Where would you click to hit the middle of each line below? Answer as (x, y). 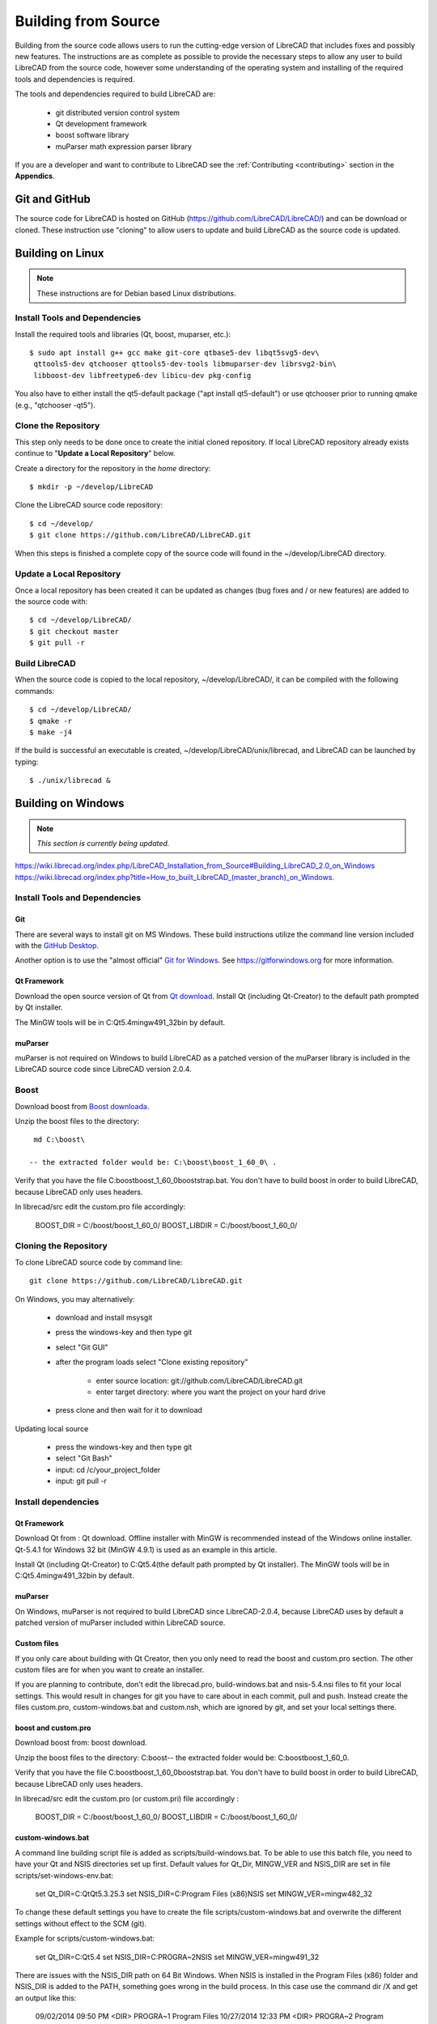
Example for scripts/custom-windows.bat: (85, 1938)
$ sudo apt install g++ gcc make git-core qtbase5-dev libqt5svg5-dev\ (174, 353)
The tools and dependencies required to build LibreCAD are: (115, 94)
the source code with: (51, 602)
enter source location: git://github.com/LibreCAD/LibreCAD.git (199, 1380)
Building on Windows (70, 803)
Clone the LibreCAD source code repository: (89, 505)
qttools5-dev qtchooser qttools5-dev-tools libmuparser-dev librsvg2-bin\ (185, 364)
